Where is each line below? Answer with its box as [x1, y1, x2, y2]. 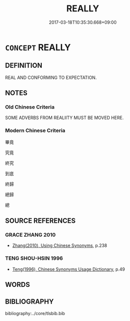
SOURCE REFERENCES [5, 217, 76, 225]
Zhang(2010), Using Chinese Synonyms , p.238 [12, 242, 107, 248]
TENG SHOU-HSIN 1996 [5, 255, 63, 262]
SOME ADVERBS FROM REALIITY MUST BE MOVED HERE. [5, 115, 124, 121]
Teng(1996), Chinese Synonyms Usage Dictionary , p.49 [12, 266, 125, 272]
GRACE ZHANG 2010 [5, 232, 56, 239]
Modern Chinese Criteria [5, 127, 65, 134]
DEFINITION [5, 61, 43, 70]
